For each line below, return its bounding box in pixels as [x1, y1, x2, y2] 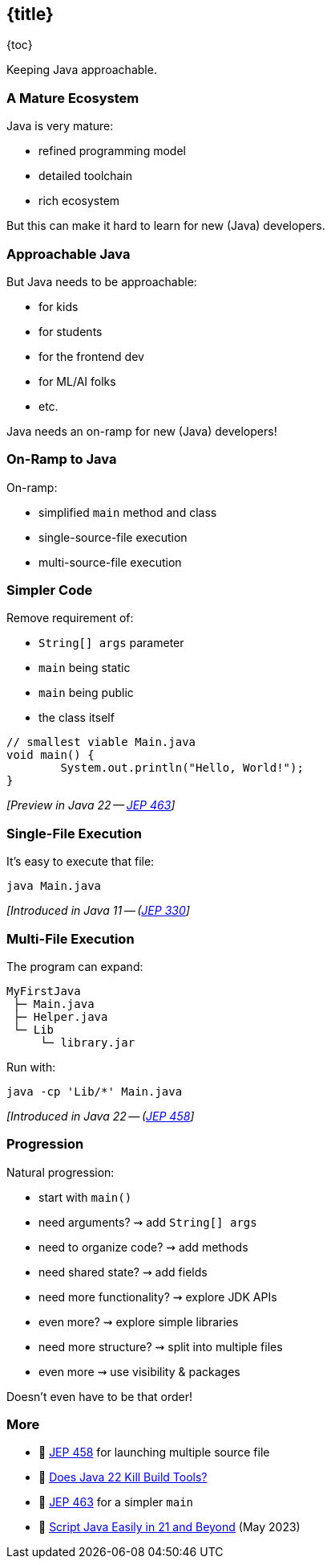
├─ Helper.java [13, 1010, 108, 1023]
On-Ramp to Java [6, 451, 117, 468]
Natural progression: [6, 1165, 115, 1179]
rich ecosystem [38, 194, 120, 208]
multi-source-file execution [38, 555, 182, 569]
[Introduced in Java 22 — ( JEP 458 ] [6, 1108, 195, 1123]
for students [38, 324, 103, 338]
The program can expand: [6, 959, 143, 973]
